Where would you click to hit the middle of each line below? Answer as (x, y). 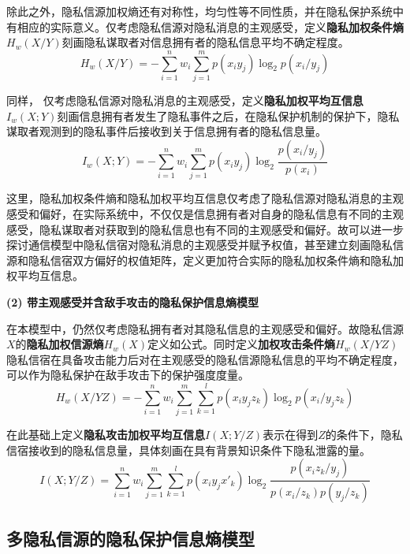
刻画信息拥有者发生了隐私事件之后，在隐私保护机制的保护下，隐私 (228, 115)
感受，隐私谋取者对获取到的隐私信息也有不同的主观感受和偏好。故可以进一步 (205, 229)
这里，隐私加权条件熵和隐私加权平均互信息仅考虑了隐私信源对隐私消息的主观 (205, 198)
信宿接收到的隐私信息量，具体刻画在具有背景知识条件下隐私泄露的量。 (188, 450)
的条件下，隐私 (364, 435)
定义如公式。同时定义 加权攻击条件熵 (242, 344)
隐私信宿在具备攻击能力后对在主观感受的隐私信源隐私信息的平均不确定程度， (205, 359)
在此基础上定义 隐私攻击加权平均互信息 (106, 435)
